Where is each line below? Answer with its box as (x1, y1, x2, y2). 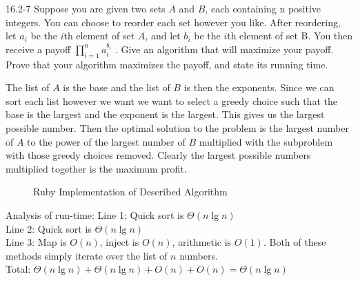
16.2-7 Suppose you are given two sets (6, 1, 166, 15)
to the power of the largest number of (27, 134, 186, 148)
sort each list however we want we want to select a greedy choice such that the (6, 93, 337, 108)
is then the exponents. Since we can (183, 80, 335, 95)
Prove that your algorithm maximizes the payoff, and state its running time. (6, 57, 328, 71)
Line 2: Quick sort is (6, 221, 92, 235)
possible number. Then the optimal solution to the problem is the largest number (6, 120, 349, 135)
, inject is (99, 235, 139, 249)
